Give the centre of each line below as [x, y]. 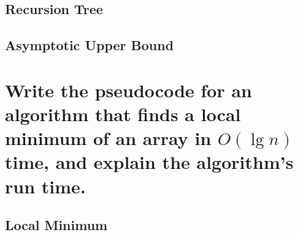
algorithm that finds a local [123, 114]
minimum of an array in [108, 138]
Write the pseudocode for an [128, 90]
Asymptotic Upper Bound [90, 45]
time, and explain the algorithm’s [149, 162]
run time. [45, 186]
